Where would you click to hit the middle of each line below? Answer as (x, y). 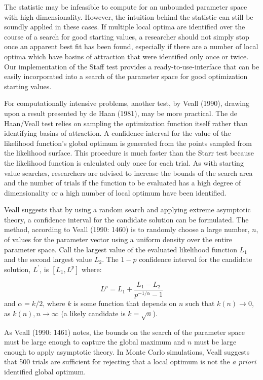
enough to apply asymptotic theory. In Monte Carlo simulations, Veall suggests (127, 351)
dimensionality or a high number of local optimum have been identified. (115, 192)
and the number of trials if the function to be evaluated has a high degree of (123, 183)
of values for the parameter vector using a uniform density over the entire (118, 239)
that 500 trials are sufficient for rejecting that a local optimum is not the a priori (130, 362)
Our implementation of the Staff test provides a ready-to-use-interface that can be (132, 66)
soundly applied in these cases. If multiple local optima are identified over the (125, 27)
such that (200, 303)
